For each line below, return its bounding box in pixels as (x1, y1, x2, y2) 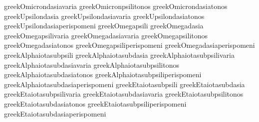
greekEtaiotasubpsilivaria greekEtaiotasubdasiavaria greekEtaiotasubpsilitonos (4, 89, 244, 99)
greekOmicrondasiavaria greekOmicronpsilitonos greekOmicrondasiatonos (4, 1, 228, 11)
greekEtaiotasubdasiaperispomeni (4, 108, 106, 119)
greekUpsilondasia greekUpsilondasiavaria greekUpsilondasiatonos (4, 10, 205, 21)
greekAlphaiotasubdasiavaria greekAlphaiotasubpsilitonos (4, 59, 179, 70)
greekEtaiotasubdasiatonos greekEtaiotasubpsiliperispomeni (4, 98, 187, 109)
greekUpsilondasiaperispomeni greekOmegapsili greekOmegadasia (4, 20, 204, 31)
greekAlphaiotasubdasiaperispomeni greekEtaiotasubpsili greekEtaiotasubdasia (4, 79, 245, 89)
